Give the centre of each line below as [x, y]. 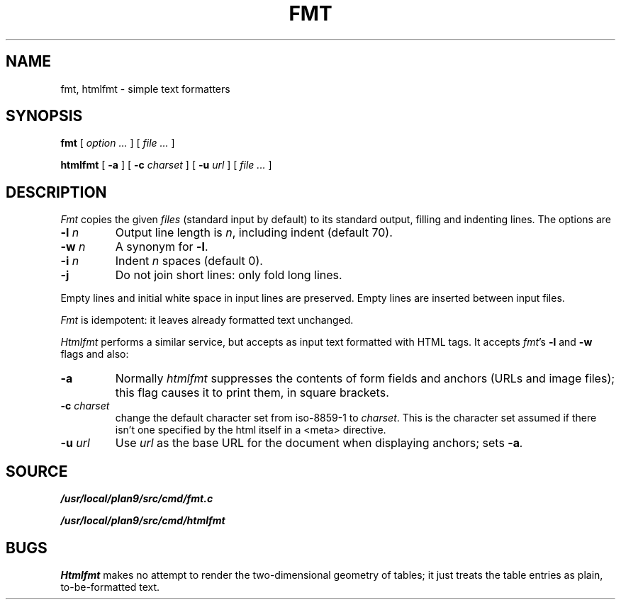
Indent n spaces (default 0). [189, 261]
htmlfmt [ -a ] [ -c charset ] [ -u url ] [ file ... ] [166, 165]
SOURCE [37, 471]
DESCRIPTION [56, 192]
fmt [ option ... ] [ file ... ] [118, 143]
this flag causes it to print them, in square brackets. [252, 393]
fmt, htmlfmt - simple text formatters [145, 89]
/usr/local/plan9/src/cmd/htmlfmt [143, 521]
